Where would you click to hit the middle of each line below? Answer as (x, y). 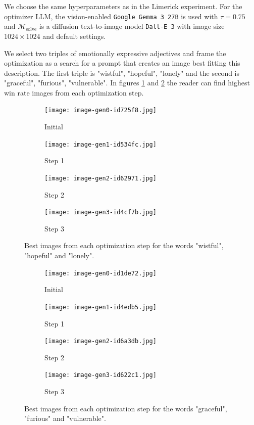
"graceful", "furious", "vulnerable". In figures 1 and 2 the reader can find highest (127, 83)
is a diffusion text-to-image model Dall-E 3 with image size (132, 26)
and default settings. (74, 36)
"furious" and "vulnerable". (65, 418)
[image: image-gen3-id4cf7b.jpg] (100, 212)
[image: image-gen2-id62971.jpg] (100, 178)
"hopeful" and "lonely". (59, 255)
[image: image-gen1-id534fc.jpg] (100, 144)
